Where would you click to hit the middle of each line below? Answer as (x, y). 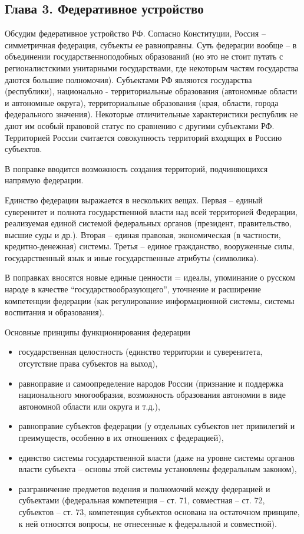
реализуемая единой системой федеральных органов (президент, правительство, (148, 223)
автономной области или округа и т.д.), (89, 406)
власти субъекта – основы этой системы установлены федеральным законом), (158, 469)
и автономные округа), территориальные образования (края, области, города (142, 102)
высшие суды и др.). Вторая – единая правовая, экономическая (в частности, (143, 234)
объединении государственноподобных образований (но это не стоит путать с (144, 56)
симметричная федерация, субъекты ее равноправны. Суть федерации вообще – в (151, 44)
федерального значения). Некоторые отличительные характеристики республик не (151, 114)
